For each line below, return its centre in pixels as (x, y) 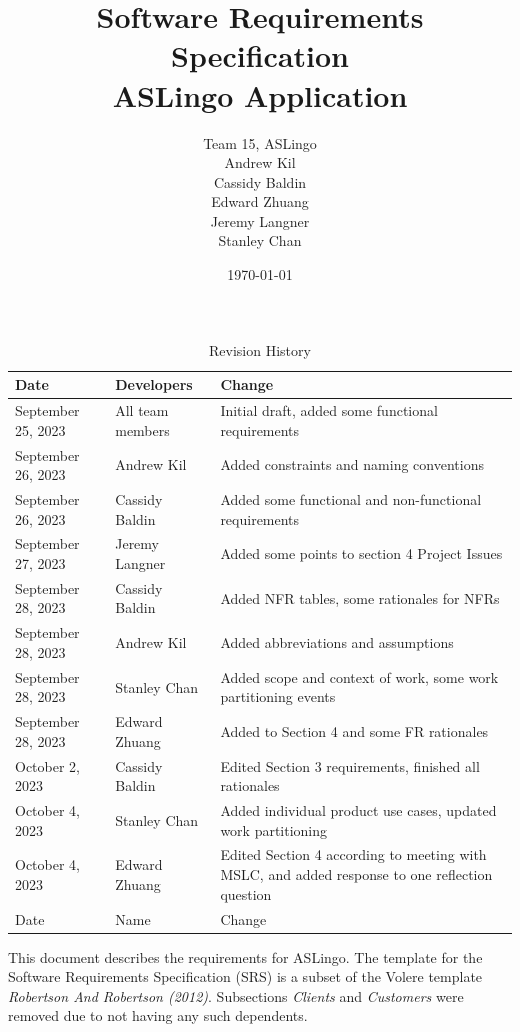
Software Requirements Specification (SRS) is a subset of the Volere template (245, 976)
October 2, (47, 765)
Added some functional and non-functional (351, 498)
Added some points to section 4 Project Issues (361, 553)
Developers (154, 384)
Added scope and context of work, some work (359, 676)
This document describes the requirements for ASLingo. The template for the (245, 956)
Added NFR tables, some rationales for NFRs (360, 597)
